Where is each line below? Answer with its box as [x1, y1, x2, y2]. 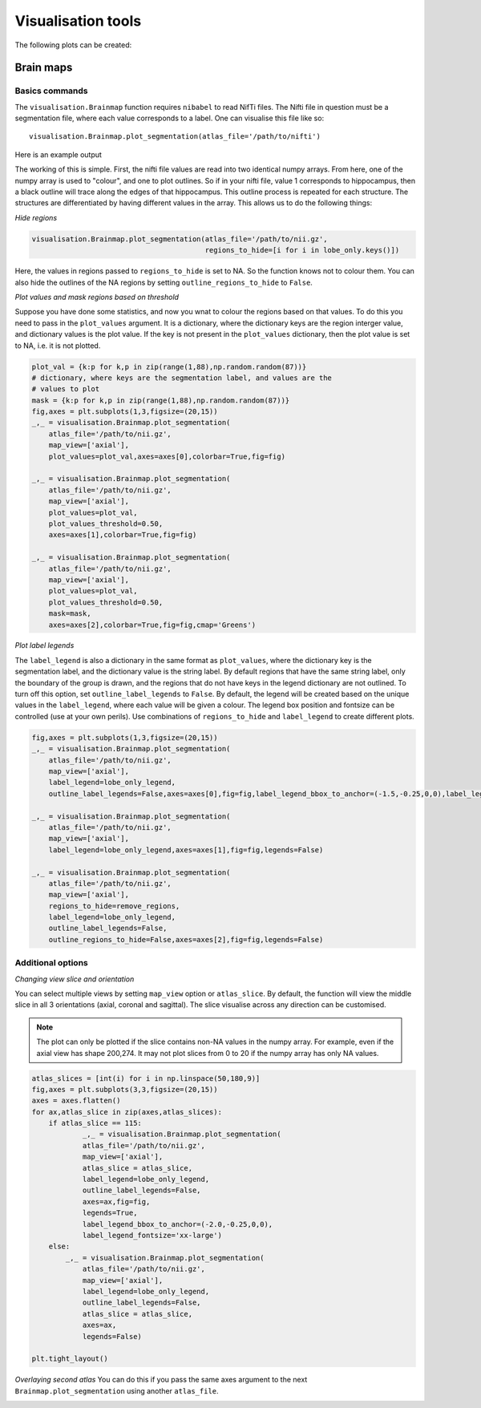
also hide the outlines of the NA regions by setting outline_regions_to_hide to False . [14, 277, 313, 287]
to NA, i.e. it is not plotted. [14, 341, 101, 350]
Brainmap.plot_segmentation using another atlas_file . [14, 1386, 220, 1395]
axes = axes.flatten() [31, 1096, 121, 1106]
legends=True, [82, 1208, 138, 1218]
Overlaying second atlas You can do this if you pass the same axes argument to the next [14, 1375, 308, 1385]
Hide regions [14, 212, 58, 222]
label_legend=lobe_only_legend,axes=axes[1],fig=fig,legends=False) [48, 845, 324, 854]
